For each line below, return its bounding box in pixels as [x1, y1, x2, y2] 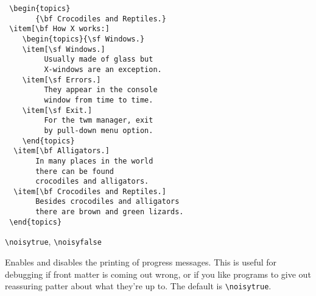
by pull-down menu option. [44, 126, 153, 135]
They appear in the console [44, 85, 158, 95]
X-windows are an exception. [44, 65, 162, 74]
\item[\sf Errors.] [22, 75, 101, 84]
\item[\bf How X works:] [9, 24, 110, 34]
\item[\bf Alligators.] [13, 146, 110, 156]
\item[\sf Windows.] [22, 45, 105, 54]
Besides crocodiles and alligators [35, 197, 180, 206]
